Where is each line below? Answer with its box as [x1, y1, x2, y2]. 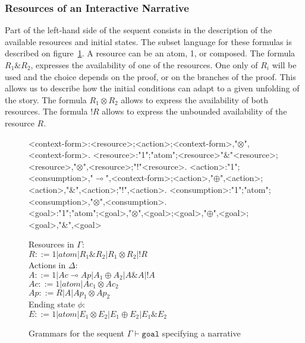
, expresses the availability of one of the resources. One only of [30, 59, 258, 71]
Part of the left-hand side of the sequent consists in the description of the [5, 24, 272, 36]
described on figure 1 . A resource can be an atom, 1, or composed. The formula [5, 47, 295, 59]
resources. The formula [5, 105, 88, 117]
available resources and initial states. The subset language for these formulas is [5, 35, 292, 47]
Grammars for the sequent [29, 326, 124, 339]
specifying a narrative [162, 326, 241, 339]
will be [272, 59, 297, 71]
